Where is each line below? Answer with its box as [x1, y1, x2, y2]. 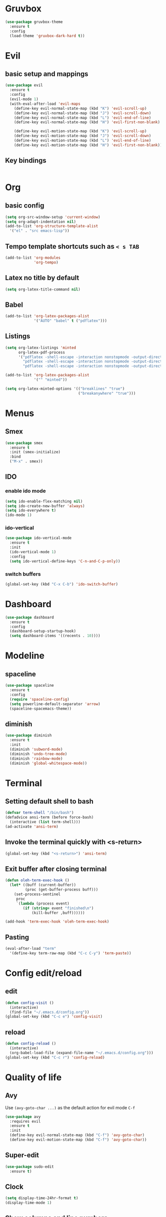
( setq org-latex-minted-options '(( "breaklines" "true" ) [5, 386, 125, 391]
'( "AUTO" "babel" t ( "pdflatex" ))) [34, 318, 107, 323]
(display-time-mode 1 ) [5, 1200, 52, 1206]
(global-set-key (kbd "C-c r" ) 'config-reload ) [5, 1055, 105, 1060]
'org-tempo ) [34, 260, 58, 265]
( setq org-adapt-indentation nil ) [5, 219, 77, 224]
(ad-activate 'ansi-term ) [5, 824, 58, 829]
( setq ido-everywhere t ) [5, 508, 56, 513]
